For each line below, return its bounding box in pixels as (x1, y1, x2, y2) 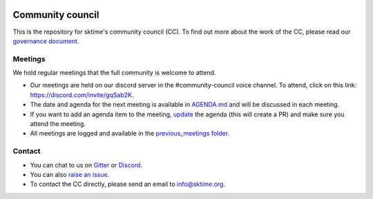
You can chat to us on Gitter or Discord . (30, 160, 143, 169)
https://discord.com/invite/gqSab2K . (30, 90, 134, 99)
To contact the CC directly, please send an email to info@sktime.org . (30, 180, 226, 189)
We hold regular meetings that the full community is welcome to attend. (12, 69, 216, 77)
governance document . (12, 36, 79, 45)
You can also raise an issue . (30, 170, 110, 178)
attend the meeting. (30, 120, 86, 127)
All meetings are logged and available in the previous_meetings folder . (30, 129, 230, 138)
